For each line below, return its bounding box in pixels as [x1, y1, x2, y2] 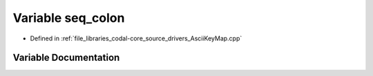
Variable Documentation [12, 52, 120, 64]
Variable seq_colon [12, 10, 125, 25]
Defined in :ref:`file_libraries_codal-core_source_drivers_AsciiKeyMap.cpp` [30, 34, 242, 42]
